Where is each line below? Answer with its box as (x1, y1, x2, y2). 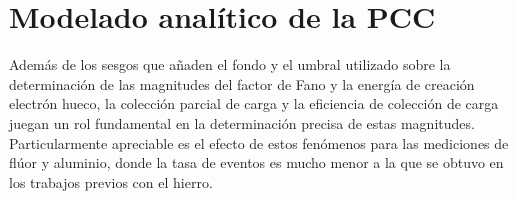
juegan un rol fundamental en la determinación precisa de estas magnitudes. (9, 112, 475, 133)
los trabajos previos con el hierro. (9, 171, 213, 192)
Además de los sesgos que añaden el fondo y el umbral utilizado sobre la (9, 54, 451, 75)
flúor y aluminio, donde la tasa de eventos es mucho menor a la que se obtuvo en (9, 152, 504, 173)
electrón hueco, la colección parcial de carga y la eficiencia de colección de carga (9, 93, 499, 114)
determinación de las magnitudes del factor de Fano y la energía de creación (9, 73, 475, 94)
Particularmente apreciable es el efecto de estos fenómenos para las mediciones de (9, 132, 509, 153)
